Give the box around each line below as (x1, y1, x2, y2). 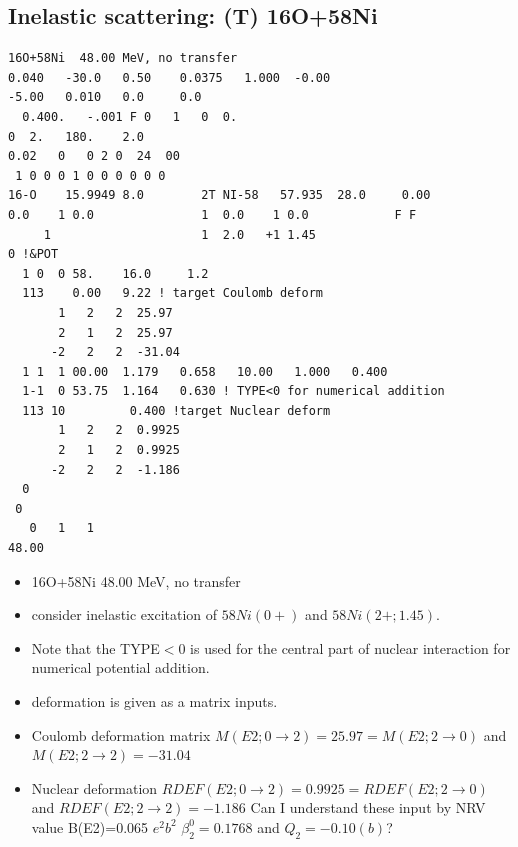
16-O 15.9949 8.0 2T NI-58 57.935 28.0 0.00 (8, 188, 431, 203)
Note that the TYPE (31, 637, 160, 658)
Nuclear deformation (31, 777, 158, 798)
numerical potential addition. (31, 657, 210, 678)
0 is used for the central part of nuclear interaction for (178, 637, 511, 658)
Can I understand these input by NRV (250, 797, 486, 818)
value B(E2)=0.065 (31, 816, 149, 837)
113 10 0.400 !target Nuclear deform (22, 403, 331, 418)
